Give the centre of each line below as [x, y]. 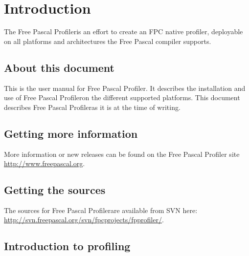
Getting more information [71, 133]
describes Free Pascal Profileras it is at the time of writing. [92, 107]
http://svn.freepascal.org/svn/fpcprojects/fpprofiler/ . [84, 220]
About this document [59, 67]
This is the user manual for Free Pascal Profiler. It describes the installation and [125, 88]
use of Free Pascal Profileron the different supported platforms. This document [122, 97]
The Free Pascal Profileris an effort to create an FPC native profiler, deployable [124, 32]
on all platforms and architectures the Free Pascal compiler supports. [108, 41]
